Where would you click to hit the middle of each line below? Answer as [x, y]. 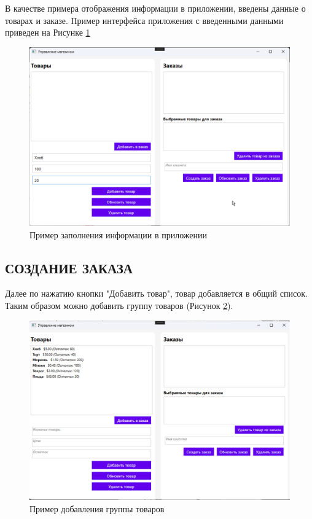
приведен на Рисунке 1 [48, 32]
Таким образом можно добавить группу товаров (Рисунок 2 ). [119, 305]
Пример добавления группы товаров [97, 508]
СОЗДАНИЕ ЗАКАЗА [69, 267]
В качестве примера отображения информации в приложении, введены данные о [155, 8]
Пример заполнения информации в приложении [119, 234]
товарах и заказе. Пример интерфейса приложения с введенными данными [144, 20]
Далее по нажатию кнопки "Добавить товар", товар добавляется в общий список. [156, 293]
